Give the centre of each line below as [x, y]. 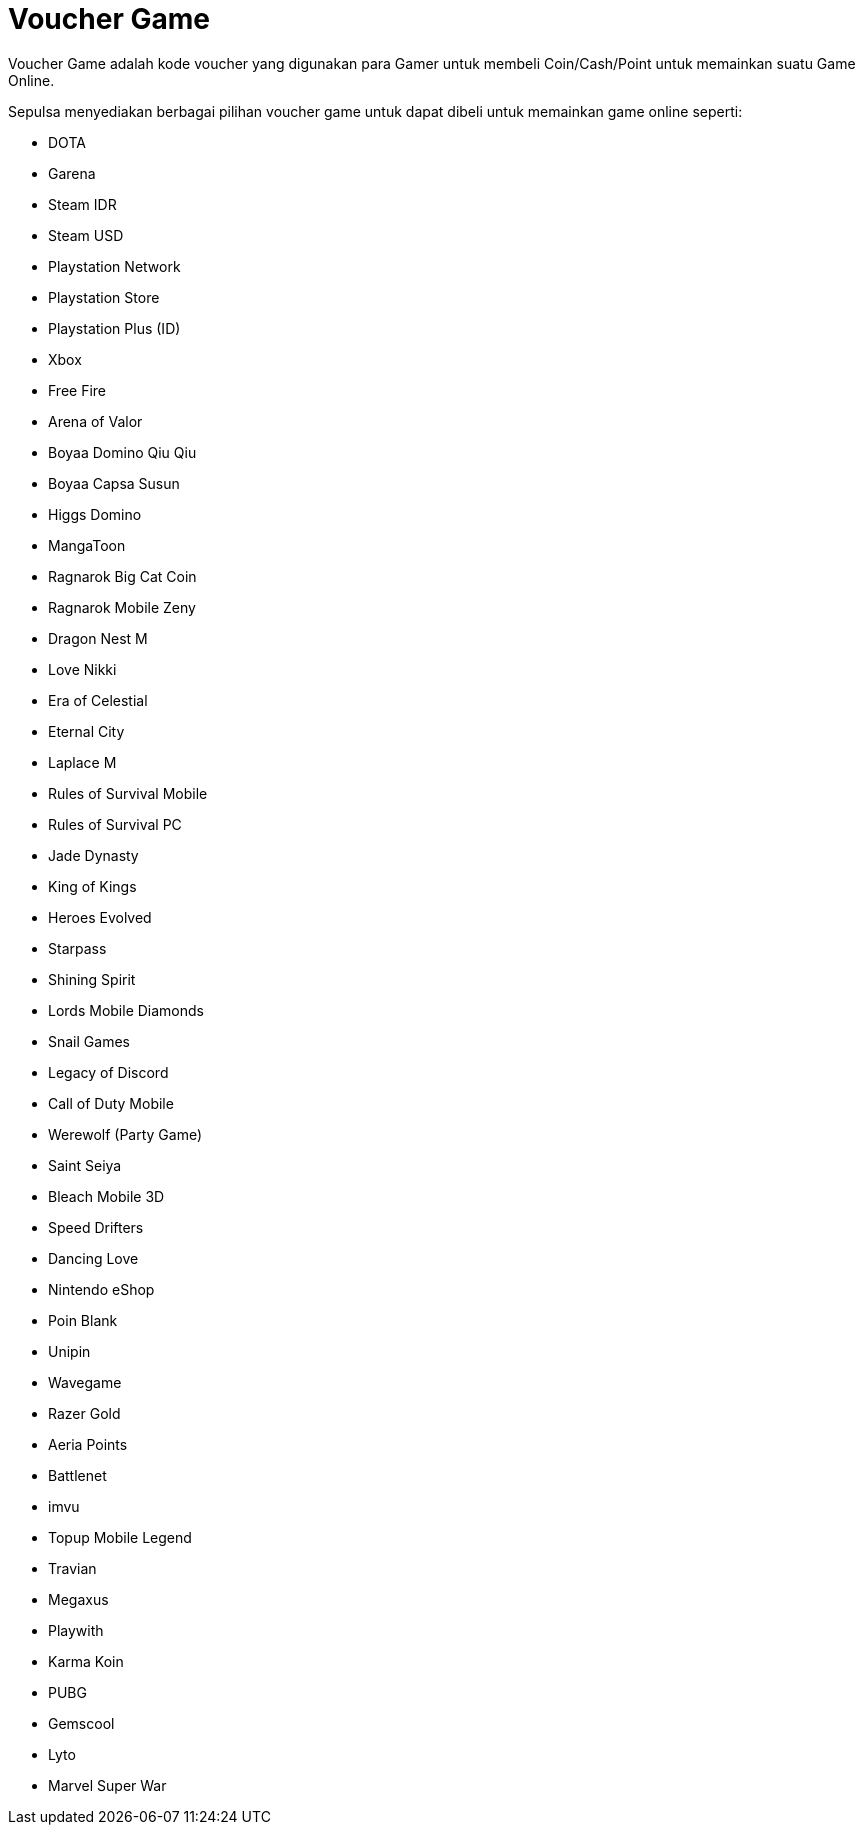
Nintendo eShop [101, 1289]
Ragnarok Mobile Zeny [122, 607]
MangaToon [87, 545]
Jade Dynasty [93, 855]
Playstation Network [114, 266]
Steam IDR [82, 204]
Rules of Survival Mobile [128, 793]
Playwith [76, 1630]
